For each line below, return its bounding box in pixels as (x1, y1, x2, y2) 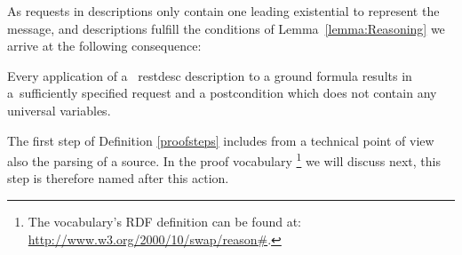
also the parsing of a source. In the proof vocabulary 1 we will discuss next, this (7, 149, 441, 170)
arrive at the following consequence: (7, 36, 202, 55)
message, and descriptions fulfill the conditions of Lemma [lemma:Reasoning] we (7, 19, 445, 37)
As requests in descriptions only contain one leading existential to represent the (7, 2, 440, 20)
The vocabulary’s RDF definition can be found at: (28, 212, 301, 230)
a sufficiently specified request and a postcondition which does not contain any (7, 84, 437, 102)
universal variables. (7, 100, 111, 119)
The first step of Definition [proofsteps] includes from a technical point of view (7, 131, 434, 149)
